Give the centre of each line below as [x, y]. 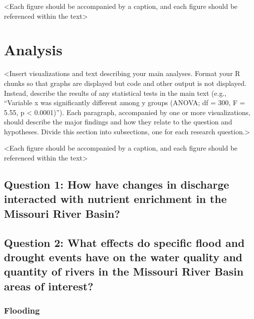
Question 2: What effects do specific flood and [124, 242]
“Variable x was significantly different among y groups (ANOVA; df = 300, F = [125, 102]
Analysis [33, 50]
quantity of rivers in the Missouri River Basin [124, 271]
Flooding [22, 310]
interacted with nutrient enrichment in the [115, 199]
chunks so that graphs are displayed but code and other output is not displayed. [125, 83]
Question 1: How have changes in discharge [117, 184]
